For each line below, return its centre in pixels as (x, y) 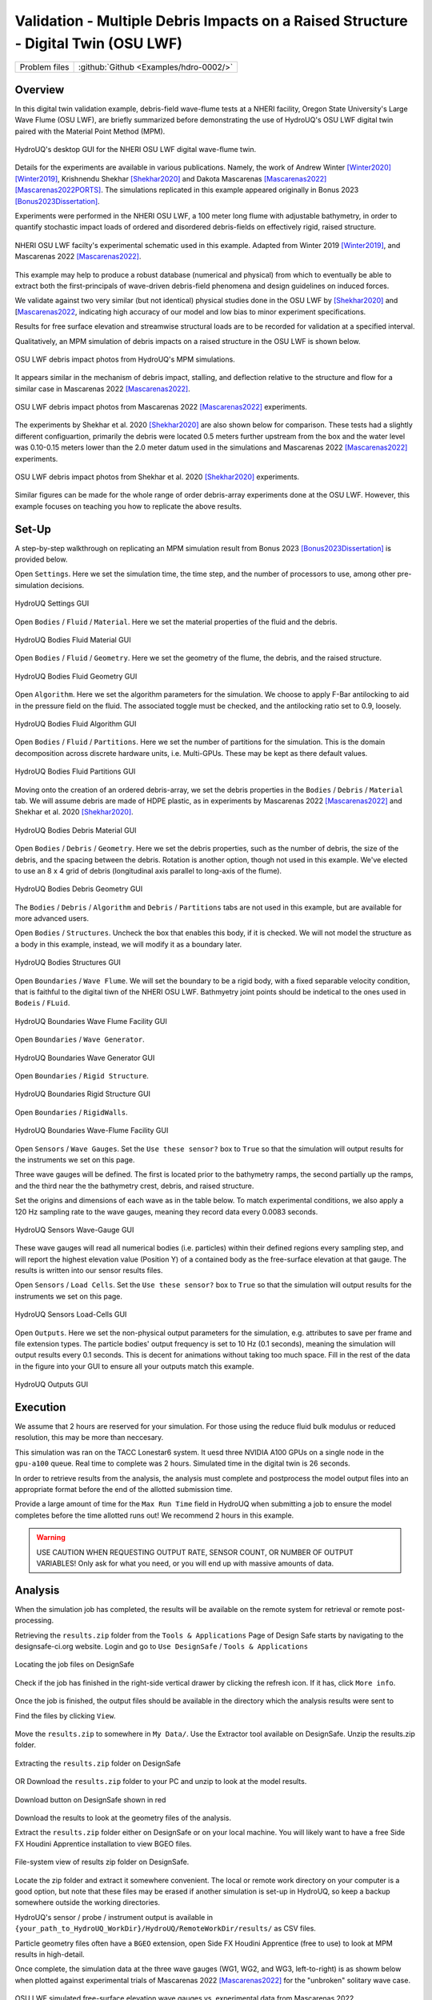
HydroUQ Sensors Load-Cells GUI (71, 1314)
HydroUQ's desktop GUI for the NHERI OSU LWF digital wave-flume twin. (136, 150)
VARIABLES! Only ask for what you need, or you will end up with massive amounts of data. (185, 1563)
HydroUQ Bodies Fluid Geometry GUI (76, 676)
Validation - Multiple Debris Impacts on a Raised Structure (211, 21)
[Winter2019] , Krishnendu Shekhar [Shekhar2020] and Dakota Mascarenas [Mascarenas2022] (171, 178)
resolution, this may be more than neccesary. (89, 1438)
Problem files (44, 67)
